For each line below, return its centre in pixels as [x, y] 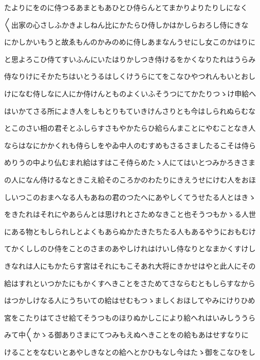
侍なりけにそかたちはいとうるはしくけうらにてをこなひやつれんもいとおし [130, 76]
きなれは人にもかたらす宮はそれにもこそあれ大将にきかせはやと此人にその [130, 265]
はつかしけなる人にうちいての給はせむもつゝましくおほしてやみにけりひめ [130, 300]
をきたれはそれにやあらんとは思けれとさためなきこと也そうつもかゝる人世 [130, 214]
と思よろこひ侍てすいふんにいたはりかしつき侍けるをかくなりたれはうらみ [130, 59]
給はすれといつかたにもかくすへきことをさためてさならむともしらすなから [130, 283]
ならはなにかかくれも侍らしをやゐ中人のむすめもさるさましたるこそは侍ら [130, 145]
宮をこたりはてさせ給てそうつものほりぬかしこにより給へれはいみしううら [130, 317]
